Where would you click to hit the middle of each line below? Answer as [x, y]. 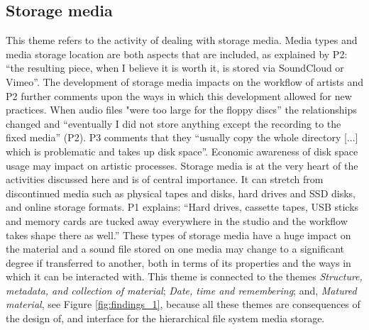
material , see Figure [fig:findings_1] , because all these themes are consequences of [183, 304]
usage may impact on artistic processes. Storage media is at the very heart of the [182, 165]
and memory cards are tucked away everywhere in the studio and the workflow [177, 220]
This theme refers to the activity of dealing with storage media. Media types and [182, 40]
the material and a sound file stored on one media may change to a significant [175, 249]
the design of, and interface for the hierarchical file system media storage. [165, 318]
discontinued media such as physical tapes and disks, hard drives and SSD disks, [181, 193]
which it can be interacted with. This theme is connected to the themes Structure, [184, 276]
